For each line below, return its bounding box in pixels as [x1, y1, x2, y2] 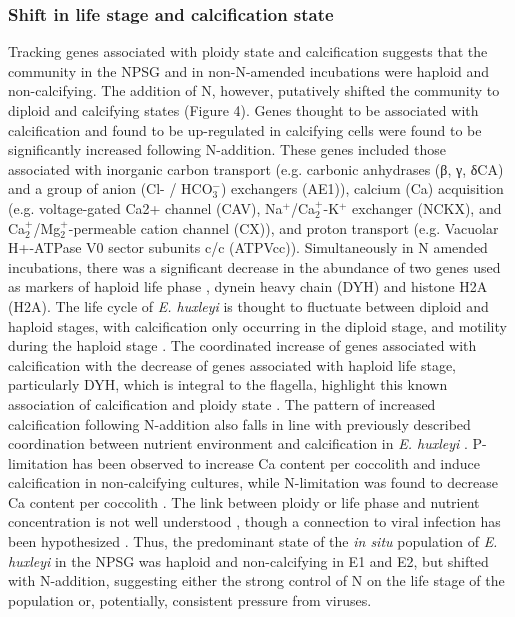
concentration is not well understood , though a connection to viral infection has [8, 511, 501, 532]
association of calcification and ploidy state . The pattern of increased [8, 393, 436, 414]
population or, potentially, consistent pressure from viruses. [8, 589, 372, 610]
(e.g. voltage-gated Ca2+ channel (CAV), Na [8, 197, 283, 218]
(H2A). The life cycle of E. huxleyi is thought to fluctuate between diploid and [8, 295, 489, 316]
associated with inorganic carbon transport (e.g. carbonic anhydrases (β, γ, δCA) [8, 158, 504, 179]
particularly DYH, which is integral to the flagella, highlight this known [8, 374, 448, 395]
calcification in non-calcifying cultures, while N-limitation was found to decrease [8, 472, 498, 493]
